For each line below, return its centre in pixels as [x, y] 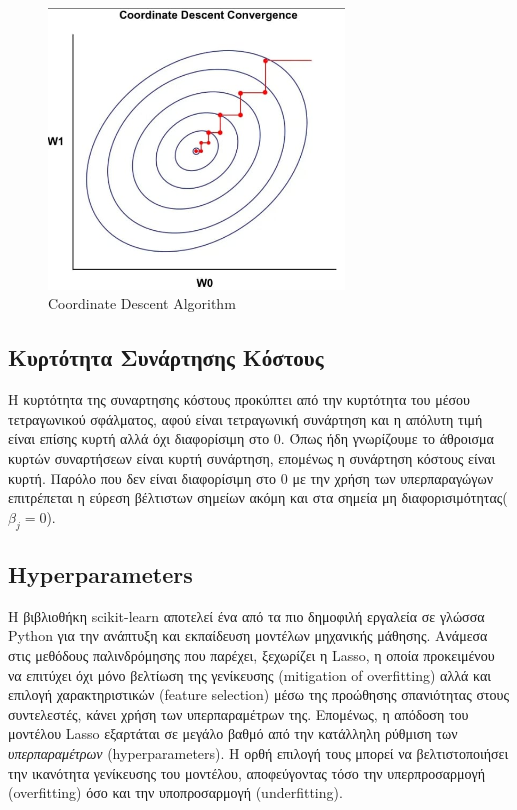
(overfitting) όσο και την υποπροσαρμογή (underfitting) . [175, 792]
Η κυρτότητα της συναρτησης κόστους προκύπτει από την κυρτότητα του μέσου [239, 399]
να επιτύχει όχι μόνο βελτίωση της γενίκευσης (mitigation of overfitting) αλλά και [250, 674]
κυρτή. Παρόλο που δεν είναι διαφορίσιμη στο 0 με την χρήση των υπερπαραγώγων [251, 477]
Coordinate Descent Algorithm [142, 303]
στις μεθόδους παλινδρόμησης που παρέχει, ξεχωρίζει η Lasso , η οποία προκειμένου [251, 655]
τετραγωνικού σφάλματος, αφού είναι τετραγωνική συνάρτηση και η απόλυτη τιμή [245, 418]
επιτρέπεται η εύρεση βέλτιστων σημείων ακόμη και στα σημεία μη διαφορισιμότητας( [258, 497]
